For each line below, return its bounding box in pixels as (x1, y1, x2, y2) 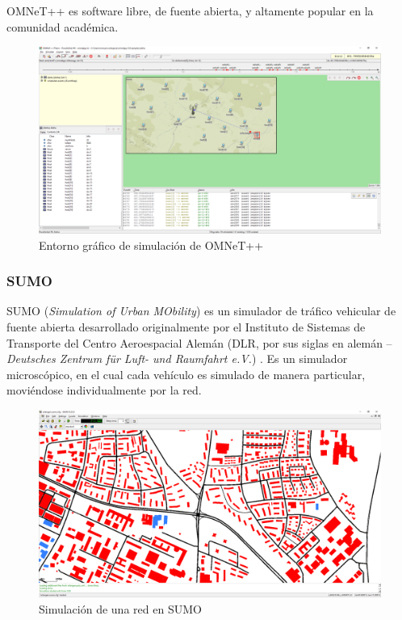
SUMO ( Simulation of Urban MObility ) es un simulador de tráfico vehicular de (6, 302, 396, 319)
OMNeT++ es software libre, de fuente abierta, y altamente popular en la (6, 2, 374, 19)
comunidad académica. (6, 18, 119, 35)
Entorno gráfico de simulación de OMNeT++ (39, 236, 264, 253)
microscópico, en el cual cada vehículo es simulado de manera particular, (6, 365, 366, 382)
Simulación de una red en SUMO (39, 600, 202, 617)
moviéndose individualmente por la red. (6, 382, 202, 399)
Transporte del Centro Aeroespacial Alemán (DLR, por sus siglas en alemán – (6, 334, 392, 351)
